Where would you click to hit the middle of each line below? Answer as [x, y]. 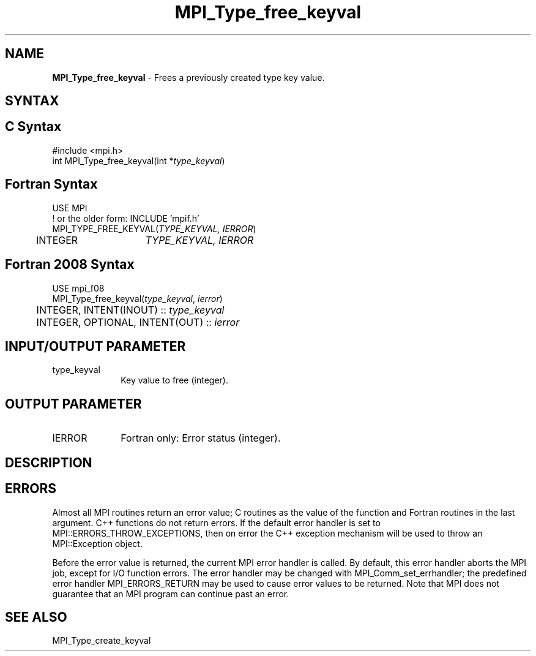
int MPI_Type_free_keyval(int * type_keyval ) [139, 160]
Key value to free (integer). [174, 380]
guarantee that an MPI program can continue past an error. [171, 594]
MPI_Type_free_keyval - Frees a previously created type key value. [188, 77]
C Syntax [33, 127]
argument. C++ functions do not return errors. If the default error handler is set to [216, 522]
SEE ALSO [36, 617]
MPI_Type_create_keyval [102, 641]
